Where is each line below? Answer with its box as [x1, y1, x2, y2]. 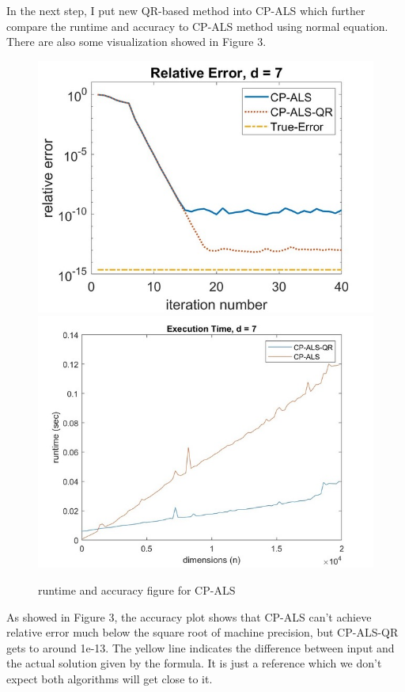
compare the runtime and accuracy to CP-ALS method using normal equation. [6, 17, 388, 34]
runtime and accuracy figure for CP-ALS [38, 581, 236, 598]
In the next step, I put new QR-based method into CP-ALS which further [6, 2, 365, 18]
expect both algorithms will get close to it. [6, 670, 213, 686]
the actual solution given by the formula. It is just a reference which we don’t [6, 655, 382, 671]
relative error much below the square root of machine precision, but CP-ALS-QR [6, 624, 399, 641]
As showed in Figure [6, 608, 105, 625]
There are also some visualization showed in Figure [6, 33, 254, 50]
